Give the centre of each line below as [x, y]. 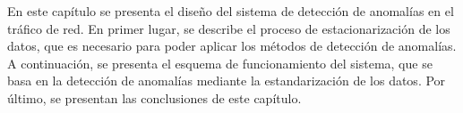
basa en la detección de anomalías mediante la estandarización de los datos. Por [227, 81]
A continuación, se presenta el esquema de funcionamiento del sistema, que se [220, 63]
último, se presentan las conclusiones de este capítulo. [154, 97]
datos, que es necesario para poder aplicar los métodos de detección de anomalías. [232, 46]
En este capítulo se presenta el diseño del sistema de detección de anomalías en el [231, 11]
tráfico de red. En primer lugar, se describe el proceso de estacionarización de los [229, 28]
